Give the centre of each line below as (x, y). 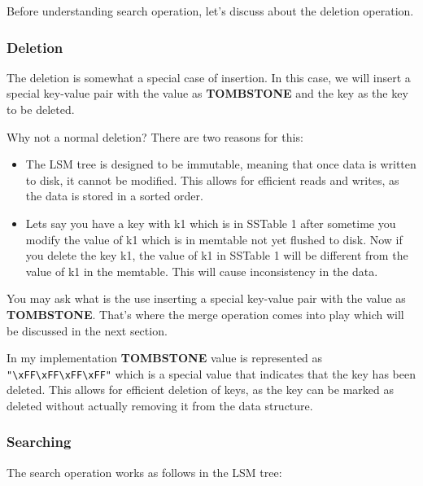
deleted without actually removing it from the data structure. (160, 405)
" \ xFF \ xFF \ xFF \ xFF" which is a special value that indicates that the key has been (211, 373)
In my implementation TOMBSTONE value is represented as (165, 358)
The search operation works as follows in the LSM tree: (144, 472)
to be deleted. (41, 109)
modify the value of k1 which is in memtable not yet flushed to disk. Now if (214, 239)
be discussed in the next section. (87, 330)
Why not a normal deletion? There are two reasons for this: (155, 136)
